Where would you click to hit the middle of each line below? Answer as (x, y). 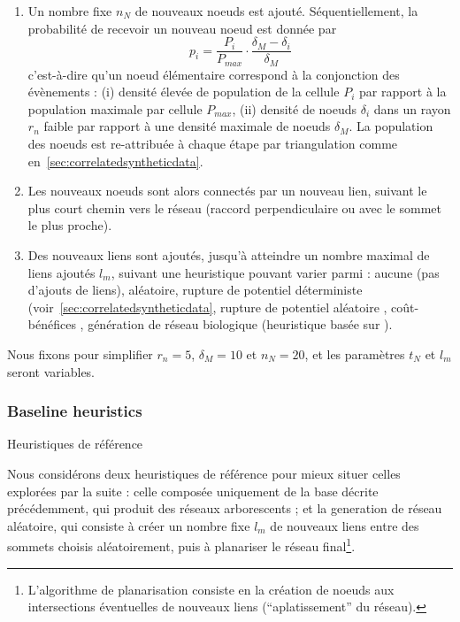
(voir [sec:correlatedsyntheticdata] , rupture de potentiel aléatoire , (207, 307)
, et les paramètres (355, 354)
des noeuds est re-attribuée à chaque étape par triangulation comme (213, 144)
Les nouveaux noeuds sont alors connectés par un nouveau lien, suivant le (227, 191)
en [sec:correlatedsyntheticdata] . (115, 161)
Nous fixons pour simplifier (80, 354)
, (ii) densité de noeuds (295, 108)
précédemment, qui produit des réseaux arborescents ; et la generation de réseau (225, 508)
